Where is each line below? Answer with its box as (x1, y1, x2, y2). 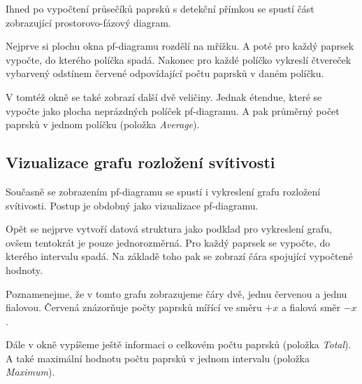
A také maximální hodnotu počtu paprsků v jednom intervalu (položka (6, 350, 310, 365)
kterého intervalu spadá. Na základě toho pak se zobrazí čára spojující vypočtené (6, 249, 353, 263)
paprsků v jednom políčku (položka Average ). (6, 117, 200, 132)
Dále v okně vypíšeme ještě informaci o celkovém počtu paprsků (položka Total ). (6, 337, 352, 352)
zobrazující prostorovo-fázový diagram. (6, 15, 171, 29)
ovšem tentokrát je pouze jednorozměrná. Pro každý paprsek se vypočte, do (6, 235, 331, 249)
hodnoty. (6, 262, 43, 277)
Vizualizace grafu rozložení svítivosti (6, 151, 275, 173)
